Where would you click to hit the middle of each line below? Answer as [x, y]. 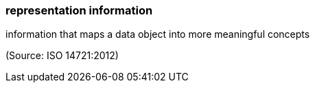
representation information [79, 10]
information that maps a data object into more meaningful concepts [158, 34]
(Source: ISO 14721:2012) [62, 56]
